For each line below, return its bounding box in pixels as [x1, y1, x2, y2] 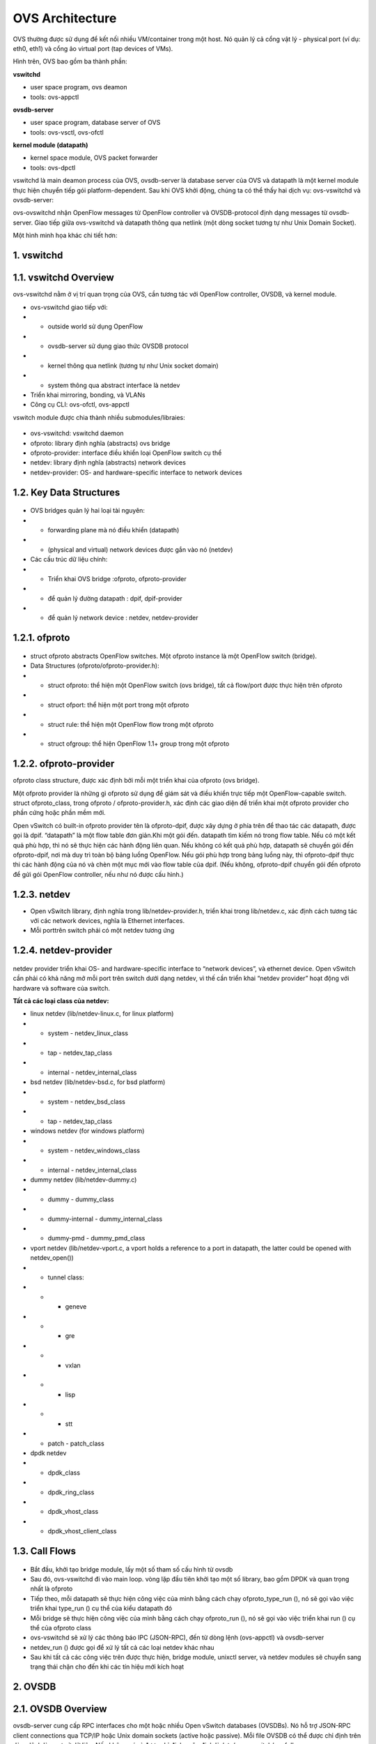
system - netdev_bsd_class [47, 1097, 125, 1106]
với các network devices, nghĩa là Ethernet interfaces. [30, 917, 185, 925]
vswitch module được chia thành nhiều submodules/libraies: [13, 413, 186, 421]
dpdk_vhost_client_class [47, 1527, 117, 1535]
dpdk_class [47, 1468, 80, 1477]
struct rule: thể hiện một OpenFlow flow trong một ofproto [47, 720, 214, 728]
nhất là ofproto [30, 1584, 73, 1593]
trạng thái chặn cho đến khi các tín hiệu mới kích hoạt [30, 1662, 185, 1671]
